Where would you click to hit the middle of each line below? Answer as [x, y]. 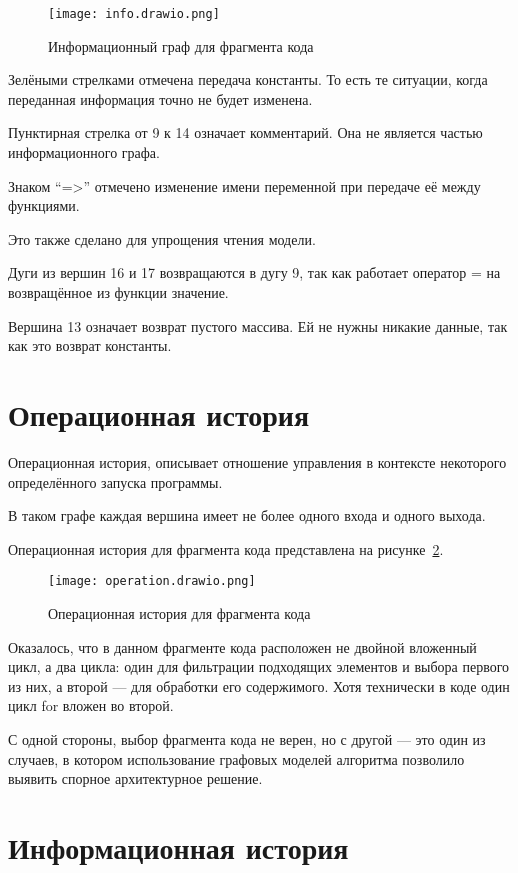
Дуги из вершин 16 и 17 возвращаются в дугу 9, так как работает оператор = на [254, 272]
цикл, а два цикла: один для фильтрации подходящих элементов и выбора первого [259, 666]
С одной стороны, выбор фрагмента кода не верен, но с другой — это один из [247, 738]
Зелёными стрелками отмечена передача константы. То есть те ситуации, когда [248, 79]
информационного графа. [84, 152]
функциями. [44, 205]
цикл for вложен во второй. [91, 705]
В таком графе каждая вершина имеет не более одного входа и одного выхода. [247, 515]
